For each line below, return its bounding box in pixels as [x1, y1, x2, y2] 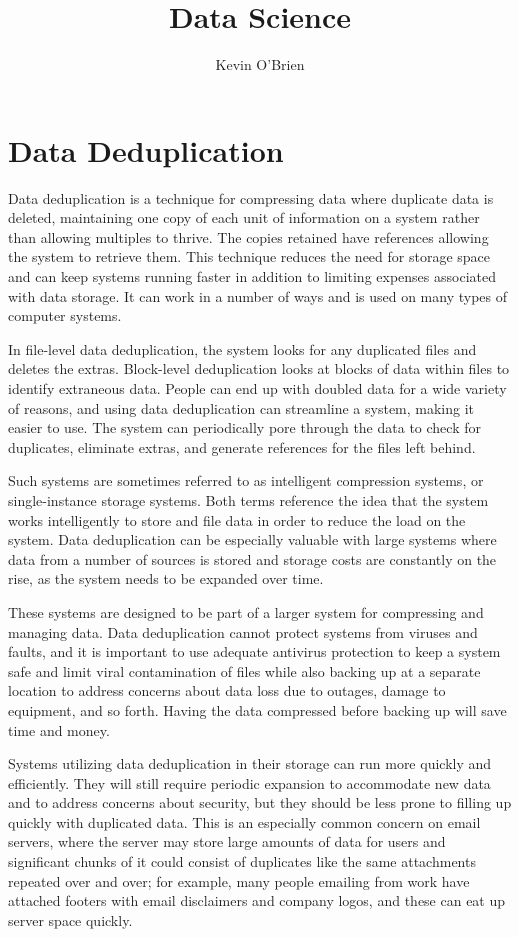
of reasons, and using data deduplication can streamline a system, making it [8, 397, 475, 418]
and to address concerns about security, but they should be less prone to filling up [8, 792, 512, 813]
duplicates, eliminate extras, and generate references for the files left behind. [8, 436, 476, 457]
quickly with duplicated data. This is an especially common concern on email [8, 811, 481, 832]
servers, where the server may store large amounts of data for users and [8, 831, 446, 852]
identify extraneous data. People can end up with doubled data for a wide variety [8, 378, 507, 398]
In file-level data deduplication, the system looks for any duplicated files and [8, 338, 477, 359]
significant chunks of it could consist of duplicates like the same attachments [8, 851, 476, 872]
